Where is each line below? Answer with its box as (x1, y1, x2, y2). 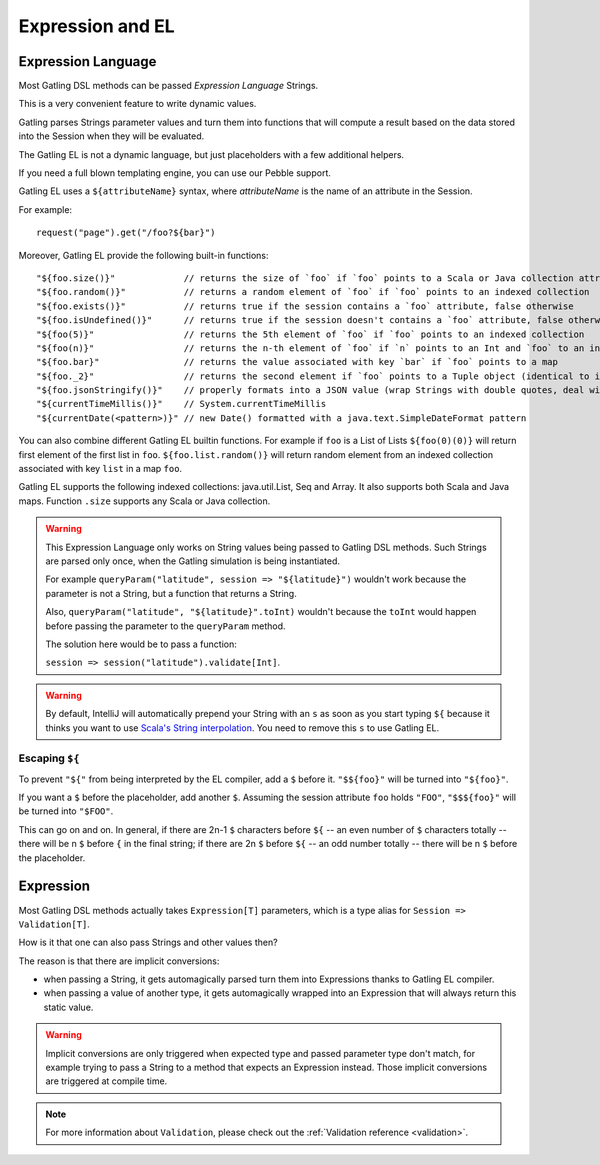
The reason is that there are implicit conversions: (18, 955, 220, 967)
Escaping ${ (18, 751, 80, 765)
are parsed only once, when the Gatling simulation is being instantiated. (45, 555, 340, 567)
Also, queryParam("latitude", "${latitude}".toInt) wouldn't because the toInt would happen (45, 606, 477, 618)
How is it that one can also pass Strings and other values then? (18, 936, 279, 949)
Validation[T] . (18, 918, 90, 930)
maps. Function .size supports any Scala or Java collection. (18, 495, 271, 507)
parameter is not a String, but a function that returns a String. (45, 587, 297, 599)
